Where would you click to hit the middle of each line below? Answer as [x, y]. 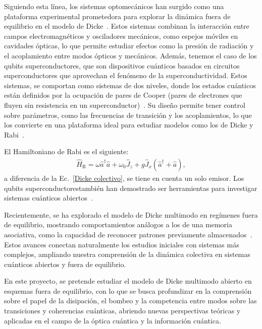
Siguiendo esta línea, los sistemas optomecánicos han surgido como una [114, 6]
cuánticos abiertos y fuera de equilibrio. [65, 264]
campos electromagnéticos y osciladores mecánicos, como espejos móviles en [121, 36]
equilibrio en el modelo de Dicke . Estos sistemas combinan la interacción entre [127, 26]
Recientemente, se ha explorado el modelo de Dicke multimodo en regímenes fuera [131, 214]
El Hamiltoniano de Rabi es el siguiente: [66, 151]
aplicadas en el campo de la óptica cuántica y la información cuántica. [113, 320]
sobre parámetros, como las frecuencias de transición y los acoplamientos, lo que [128, 115]
